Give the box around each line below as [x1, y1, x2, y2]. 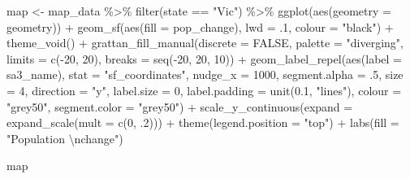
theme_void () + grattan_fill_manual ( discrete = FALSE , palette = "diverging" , [6, 34, 404, 51]
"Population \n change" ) [6, 129, 123, 146]
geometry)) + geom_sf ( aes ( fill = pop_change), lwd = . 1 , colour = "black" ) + [6, 18, 394, 35]
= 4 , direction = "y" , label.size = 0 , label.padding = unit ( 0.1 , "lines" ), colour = [6, 81, 402, 98]
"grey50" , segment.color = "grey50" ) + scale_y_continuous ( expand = [6, 98, 353, 115]
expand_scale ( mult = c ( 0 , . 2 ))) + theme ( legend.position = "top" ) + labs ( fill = [6, 114, 399, 131]
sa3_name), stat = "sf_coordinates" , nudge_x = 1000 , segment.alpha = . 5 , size [6, 66, 404, 83]
